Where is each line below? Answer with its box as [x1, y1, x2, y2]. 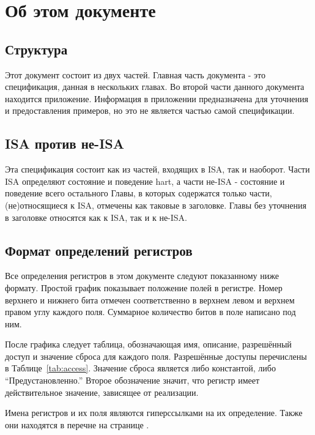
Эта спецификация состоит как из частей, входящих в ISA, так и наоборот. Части [5, 163, 310, 176]
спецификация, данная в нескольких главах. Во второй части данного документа [5, 80, 305, 93]
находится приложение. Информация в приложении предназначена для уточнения [5, 92, 308, 105]
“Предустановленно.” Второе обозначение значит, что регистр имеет [5, 374, 260, 387]
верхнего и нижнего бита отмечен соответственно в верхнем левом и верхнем [5, 293, 295, 306]
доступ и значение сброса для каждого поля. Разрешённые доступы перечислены [5, 349, 307, 362]
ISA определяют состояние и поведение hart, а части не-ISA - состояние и [5, 174, 285, 187]
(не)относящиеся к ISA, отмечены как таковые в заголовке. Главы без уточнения [5, 198, 306, 211]
